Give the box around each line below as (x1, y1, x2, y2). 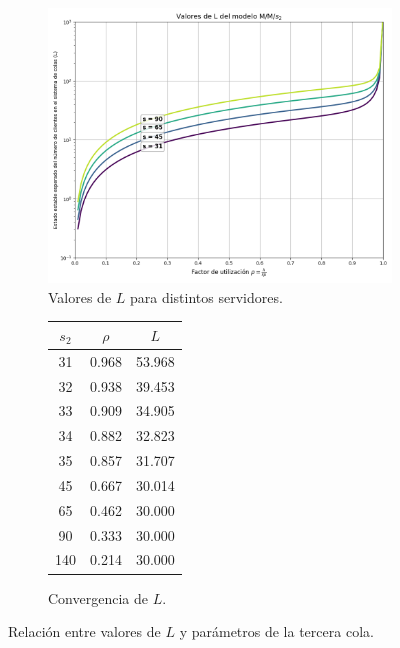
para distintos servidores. (129, 286, 283, 307)
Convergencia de (48, 587, 148, 608)
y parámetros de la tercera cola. (179, 621, 374, 642)
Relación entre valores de (8, 621, 161, 642)
